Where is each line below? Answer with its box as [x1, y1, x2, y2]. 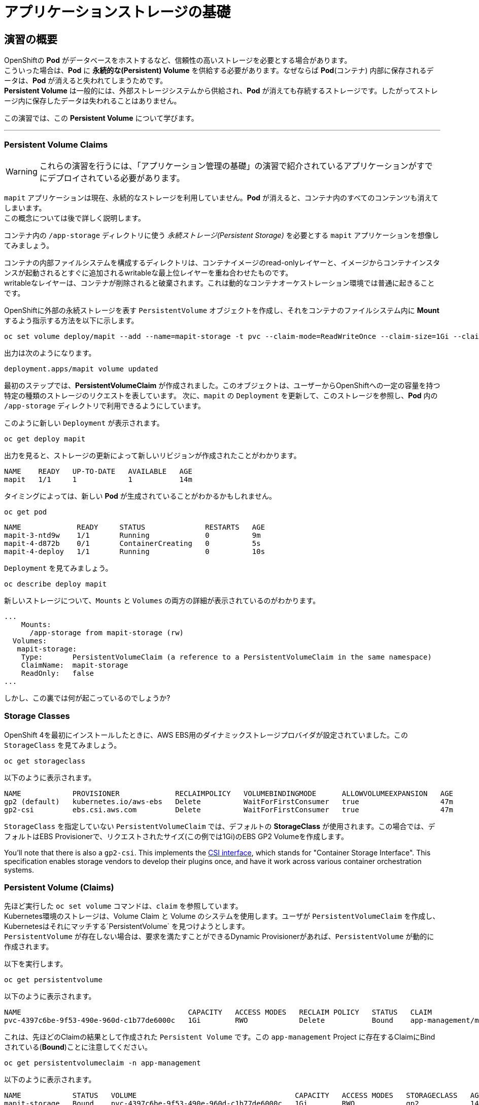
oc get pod [4, 507, 47, 516]
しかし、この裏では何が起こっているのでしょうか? [4, 693, 170, 702]
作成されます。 [4, 942, 53, 951]
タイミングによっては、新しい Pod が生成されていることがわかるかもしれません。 [4, 491, 277, 500]
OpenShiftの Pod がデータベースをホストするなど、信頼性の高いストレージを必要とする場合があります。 [4, 56, 352, 65]
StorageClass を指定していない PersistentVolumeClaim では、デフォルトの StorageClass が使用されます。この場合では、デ [4, 821, 435, 831]
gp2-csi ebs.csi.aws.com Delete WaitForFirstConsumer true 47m [4, 805, 454, 814]
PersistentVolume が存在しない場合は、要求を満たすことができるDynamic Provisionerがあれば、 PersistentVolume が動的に [4, 932, 434, 941]
